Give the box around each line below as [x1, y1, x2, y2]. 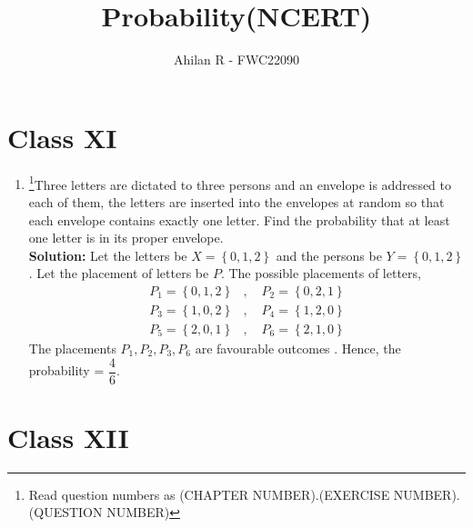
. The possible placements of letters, [220, 264, 421, 283]
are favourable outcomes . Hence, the [195, 338, 401, 357]
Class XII [7, 418, 129, 455]
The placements [28, 338, 116, 357]
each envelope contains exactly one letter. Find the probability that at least [28, 210, 450, 229]
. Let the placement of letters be [28, 264, 209, 283]
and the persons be [276, 245, 382, 264]
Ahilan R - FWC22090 [173, 50, 300, 69]
